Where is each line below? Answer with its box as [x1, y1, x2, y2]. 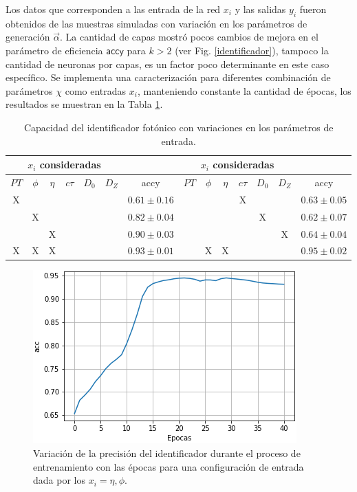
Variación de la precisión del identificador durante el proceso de [33, 446, 301, 460]
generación [6, 30, 50, 44]
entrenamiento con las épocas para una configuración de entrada [33, 459, 304, 473]
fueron [299, 2, 327, 16]
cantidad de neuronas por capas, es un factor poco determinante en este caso [6, 56, 329, 71]
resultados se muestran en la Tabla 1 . [6, 97, 163, 111]
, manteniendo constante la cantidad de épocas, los [137, 83, 351, 98]
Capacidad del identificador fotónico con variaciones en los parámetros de [23, 120, 334, 134]
